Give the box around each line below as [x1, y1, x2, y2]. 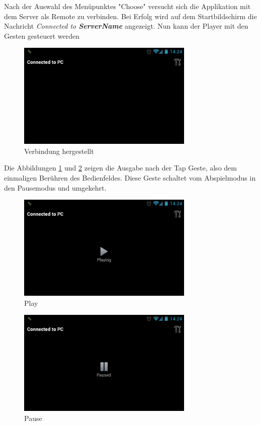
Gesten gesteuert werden [4, 30, 80, 41]
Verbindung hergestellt [24, 145, 94, 156]
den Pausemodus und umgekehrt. [4, 182, 107, 193]
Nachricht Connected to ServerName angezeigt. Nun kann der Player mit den [4, 21, 248, 31]
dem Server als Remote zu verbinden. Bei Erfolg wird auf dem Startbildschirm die [4, 11, 257, 21]
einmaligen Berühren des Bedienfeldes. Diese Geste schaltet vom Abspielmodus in [4, 172, 256, 183]
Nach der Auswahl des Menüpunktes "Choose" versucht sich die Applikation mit [4, 1, 251, 11]
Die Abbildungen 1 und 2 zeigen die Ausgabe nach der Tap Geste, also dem [4, 162, 237, 173]
